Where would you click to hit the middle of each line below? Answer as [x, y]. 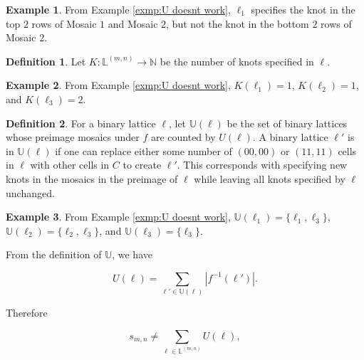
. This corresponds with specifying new [262, 165]
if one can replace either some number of [144, 150]
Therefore [27, 313]
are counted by [183, 137]
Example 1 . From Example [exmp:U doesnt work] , [118, 9]
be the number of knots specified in [237, 61]
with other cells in [70, 165]
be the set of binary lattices [287, 123]
